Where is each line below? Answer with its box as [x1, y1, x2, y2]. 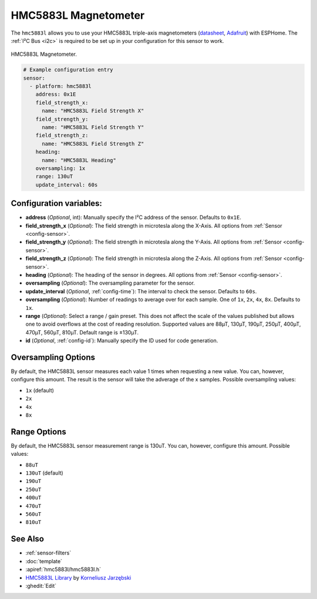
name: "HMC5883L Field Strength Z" [42, 140, 144, 147]
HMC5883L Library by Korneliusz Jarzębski [25, 574, 131, 581]
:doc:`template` [25, 557, 63, 564]
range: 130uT [35, 173, 73, 180]
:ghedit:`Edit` [25, 582, 57, 589]
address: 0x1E [35, 91, 76, 98]
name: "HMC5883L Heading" [42, 157, 117, 164]
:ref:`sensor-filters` [25, 549, 72, 557]
